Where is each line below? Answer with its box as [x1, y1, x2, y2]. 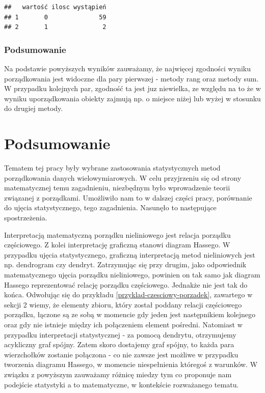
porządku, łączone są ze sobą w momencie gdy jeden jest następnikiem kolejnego [4, 309, 256, 320]
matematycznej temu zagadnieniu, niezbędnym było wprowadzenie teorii [4, 182, 230, 193]
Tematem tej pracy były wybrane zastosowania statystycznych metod [4, 162, 221, 173]
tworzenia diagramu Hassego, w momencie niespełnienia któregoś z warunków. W [4, 359, 258, 370]
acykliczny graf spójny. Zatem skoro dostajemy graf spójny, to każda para [4, 339, 234, 350]
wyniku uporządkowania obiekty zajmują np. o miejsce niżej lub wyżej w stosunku [4, 93, 261, 103]
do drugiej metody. [4, 103, 63, 114]
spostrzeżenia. [4, 212, 47, 223]
